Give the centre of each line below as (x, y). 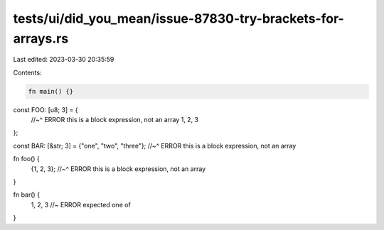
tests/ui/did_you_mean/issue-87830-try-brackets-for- (178, 18)
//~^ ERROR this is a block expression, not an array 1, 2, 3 (115, 120)
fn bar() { (27, 195)
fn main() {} (51, 91)
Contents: (27, 72)
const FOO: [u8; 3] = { (46, 109)
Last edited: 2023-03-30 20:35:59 (64, 60)
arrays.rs (41, 38)
